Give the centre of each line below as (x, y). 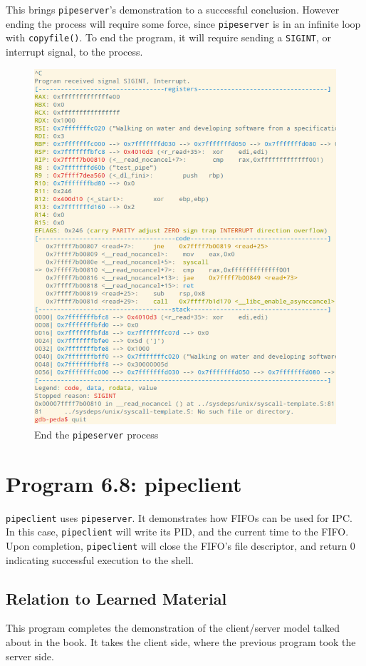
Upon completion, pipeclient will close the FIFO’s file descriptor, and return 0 (181, 546)
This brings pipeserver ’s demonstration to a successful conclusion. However (173, 9)
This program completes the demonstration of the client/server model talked (173, 628)
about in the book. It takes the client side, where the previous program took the (181, 642)
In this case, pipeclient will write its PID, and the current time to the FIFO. (177, 532)
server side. (30, 656)
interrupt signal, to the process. (74, 51)
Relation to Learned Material (116, 598)
